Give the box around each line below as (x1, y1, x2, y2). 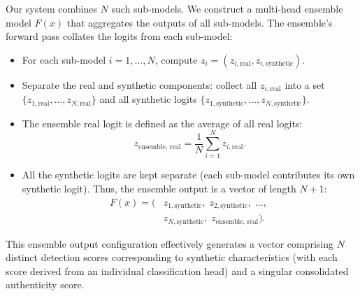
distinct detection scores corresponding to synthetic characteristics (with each (6, 250, 338, 265)
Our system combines (6, 1, 97, 15)
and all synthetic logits (99, 92, 197, 106)
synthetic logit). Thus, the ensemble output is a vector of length (22, 181, 296, 195)
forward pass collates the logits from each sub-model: (6, 29, 233, 43)
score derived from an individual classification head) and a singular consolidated (6, 263, 349, 278)
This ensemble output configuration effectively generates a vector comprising (6, 236, 334, 251)
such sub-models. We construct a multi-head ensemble (111, 1, 343, 15)
